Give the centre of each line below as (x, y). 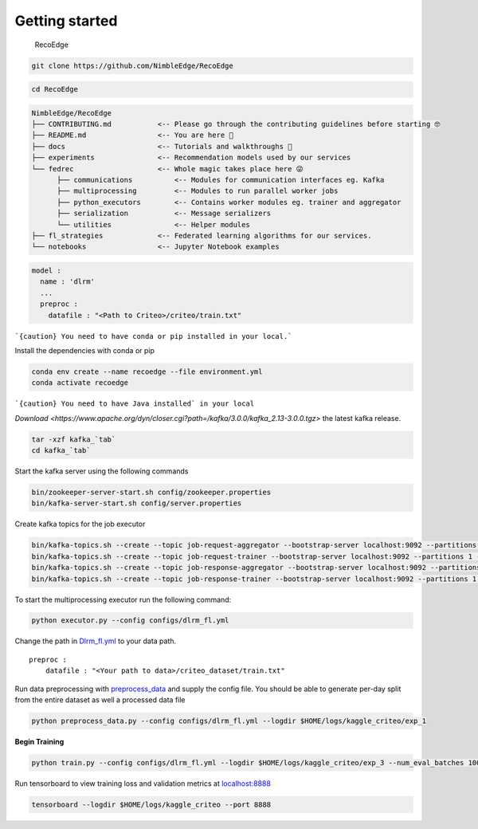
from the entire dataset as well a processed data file (100, 700)
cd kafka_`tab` (61, 451)
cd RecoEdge (55, 89)
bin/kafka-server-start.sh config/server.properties (137, 503)
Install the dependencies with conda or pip (85, 350)
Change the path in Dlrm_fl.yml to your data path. (96, 641)
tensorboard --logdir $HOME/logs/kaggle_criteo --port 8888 (151, 804)
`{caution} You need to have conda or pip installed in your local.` (153, 336)
